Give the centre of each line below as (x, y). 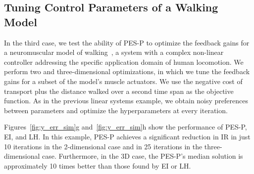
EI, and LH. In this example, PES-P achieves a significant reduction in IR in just (127, 136)
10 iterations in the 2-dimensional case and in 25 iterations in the (103, 146)
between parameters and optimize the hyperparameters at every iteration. (116, 110)
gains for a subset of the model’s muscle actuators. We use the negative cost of (123, 81)
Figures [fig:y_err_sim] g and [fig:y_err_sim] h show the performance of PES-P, (126, 127)
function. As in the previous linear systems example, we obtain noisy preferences (126, 101)
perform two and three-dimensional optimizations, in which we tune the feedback (127, 71)
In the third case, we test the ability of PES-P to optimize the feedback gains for (127, 42)
